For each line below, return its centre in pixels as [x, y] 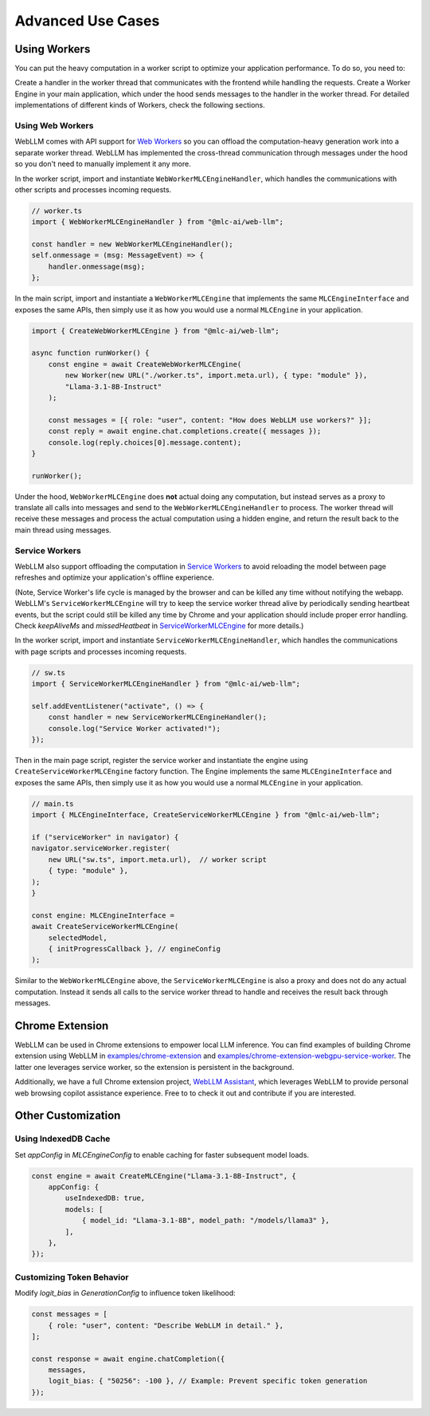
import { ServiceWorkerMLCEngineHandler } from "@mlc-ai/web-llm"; [166, 684]
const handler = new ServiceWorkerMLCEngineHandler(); [157, 717]
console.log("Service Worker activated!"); [134, 728]
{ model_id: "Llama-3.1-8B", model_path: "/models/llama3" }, [206, 1221]
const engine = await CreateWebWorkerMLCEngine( [145, 364]
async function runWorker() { [90, 353]
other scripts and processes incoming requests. [93, 189]
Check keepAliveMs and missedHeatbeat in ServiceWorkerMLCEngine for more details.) [159, 625]
